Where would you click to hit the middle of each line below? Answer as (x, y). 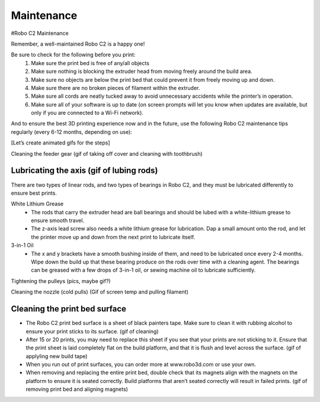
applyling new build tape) (57, 356)
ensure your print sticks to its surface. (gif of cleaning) (92, 331)
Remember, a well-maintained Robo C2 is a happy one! (78, 44)
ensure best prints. (34, 193)
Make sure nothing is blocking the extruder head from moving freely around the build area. (142, 72)
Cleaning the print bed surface (69, 309)
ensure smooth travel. (58, 221)
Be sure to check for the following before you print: (73, 55)
